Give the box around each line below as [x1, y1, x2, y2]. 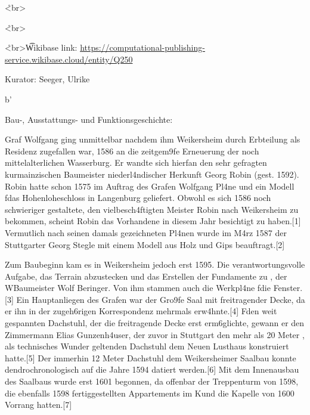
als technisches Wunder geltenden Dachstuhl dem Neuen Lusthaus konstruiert [5, 340, 289, 352]
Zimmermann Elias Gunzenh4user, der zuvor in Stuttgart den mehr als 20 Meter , [5, 328, 305, 340]
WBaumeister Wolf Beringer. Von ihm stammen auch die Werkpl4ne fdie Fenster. [5, 281, 303, 294]
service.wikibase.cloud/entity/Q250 [5, 52, 133, 65]
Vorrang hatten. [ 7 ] [5, 398, 72, 411]
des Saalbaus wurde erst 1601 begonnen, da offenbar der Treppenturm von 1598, [5, 375, 299, 388]
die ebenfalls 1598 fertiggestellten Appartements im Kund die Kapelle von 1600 [5, 386, 294, 399]
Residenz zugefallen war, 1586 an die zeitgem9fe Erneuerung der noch [5, 144, 259, 157]
